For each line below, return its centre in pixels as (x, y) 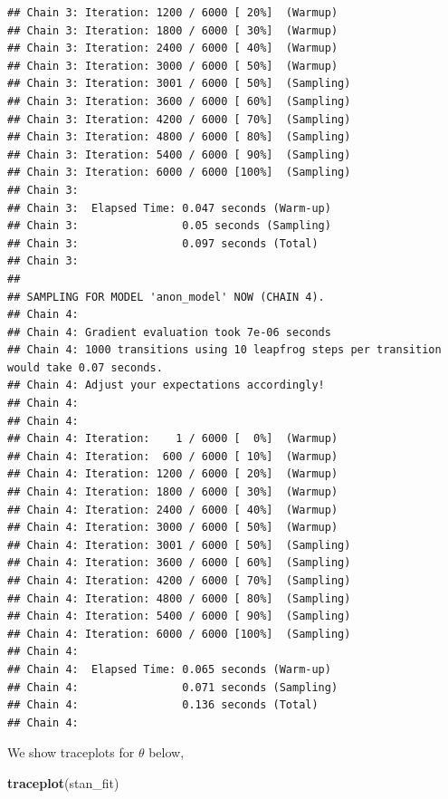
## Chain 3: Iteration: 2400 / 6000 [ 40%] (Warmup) (173, 48)
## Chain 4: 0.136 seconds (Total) (163, 705)
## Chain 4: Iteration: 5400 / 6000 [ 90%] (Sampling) (179, 616)
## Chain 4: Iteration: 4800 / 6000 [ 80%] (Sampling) (179, 598)
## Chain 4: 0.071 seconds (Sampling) (173, 687)
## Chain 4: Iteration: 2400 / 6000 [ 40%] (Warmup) (173, 510)
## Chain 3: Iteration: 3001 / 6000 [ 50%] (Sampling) (179, 84)
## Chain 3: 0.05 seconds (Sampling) (169, 226)
